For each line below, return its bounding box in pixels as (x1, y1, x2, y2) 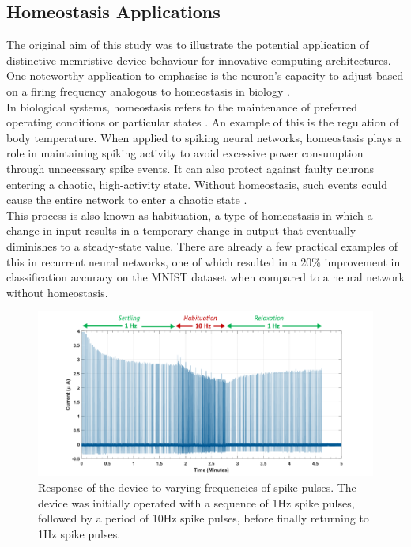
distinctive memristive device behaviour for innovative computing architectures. (6, 51, 391, 68)
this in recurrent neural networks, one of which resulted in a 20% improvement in (6, 253, 401, 270)
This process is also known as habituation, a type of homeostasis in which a (6, 206, 373, 223)
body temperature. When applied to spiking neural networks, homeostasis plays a (6, 129, 402, 145)
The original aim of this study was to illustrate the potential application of (6, 36, 369, 53)
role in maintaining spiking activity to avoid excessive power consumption (6, 145, 364, 161)
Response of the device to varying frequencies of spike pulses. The (38, 479, 356, 496)
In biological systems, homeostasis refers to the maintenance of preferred (6, 98, 358, 115)
